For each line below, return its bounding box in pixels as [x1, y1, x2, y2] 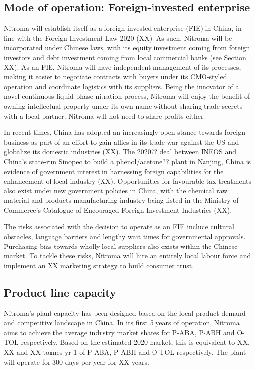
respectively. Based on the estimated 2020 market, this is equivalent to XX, [21, 337, 250, 347]
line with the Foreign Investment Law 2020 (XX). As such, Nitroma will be [4, 32, 232, 43]
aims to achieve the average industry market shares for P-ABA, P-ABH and [4, 327, 235, 337]
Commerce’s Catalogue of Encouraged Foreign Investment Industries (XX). [4, 204, 232, 215]
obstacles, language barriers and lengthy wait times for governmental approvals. [4, 231, 246, 242]
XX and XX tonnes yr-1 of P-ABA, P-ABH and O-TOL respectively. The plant [4, 347, 246, 357]
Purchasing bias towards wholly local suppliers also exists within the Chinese [4, 241, 238, 251]
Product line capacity [4, 284, 116, 300]
